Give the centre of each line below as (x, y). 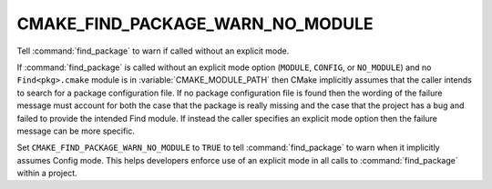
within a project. (47, 174)
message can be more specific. (76, 131)
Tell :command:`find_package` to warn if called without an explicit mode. (153, 51)
